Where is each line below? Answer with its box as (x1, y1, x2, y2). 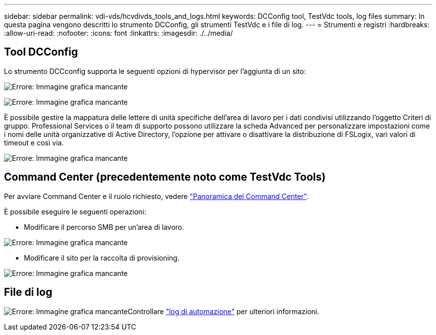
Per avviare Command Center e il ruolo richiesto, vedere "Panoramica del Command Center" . (4, 192, 309, 201)
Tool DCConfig (4, 46, 78, 59)
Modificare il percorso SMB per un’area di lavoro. (24, 222, 184, 231)
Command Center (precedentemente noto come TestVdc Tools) (4, 171, 326, 184)
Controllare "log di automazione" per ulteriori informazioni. (127, 307, 320, 316)
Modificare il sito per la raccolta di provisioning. (24, 253, 180, 262)
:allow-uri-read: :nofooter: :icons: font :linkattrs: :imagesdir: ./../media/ (4, 29, 233, 37)
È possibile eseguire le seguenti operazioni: (4, 207, 146, 216)
